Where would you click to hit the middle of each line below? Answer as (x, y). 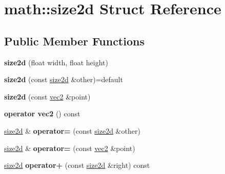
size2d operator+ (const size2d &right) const (77, 165)
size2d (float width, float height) (56, 62)
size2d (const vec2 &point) (47, 96)
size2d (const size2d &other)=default (64, 79)
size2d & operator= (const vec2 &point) (70, 148)
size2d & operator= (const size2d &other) (72, 130)
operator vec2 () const (42, 114)
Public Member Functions (74, 41)
